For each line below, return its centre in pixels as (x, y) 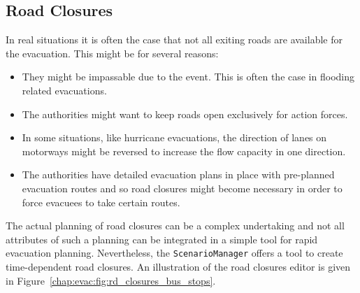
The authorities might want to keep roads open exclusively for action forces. (185, 114)
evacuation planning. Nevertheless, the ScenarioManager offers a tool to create (174, 253)
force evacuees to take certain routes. (101, 202)
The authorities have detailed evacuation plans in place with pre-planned (178, 174)
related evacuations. (64, 90)
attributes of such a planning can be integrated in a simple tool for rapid (162, 239)
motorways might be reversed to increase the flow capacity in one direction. (184, 151)
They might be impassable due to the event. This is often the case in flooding (188, 77)
